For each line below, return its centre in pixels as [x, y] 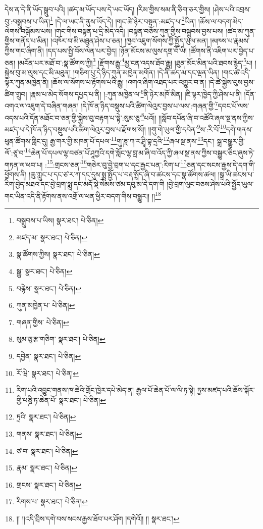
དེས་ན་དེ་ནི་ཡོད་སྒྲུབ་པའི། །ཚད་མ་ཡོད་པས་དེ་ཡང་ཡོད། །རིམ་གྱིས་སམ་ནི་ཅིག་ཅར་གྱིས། [108, 9]
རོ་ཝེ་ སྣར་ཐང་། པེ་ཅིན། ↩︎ [47, 373]
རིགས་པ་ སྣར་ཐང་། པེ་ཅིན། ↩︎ [52, 501]
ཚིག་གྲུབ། [16, 94]
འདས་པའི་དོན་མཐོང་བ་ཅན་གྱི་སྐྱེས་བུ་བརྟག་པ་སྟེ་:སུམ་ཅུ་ [73, 117]
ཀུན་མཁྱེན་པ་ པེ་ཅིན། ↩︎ [46, 305]
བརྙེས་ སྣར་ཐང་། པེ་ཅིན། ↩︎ [49, 288]
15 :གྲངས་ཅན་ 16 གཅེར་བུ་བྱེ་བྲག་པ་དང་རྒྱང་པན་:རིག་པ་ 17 [117, 164]
